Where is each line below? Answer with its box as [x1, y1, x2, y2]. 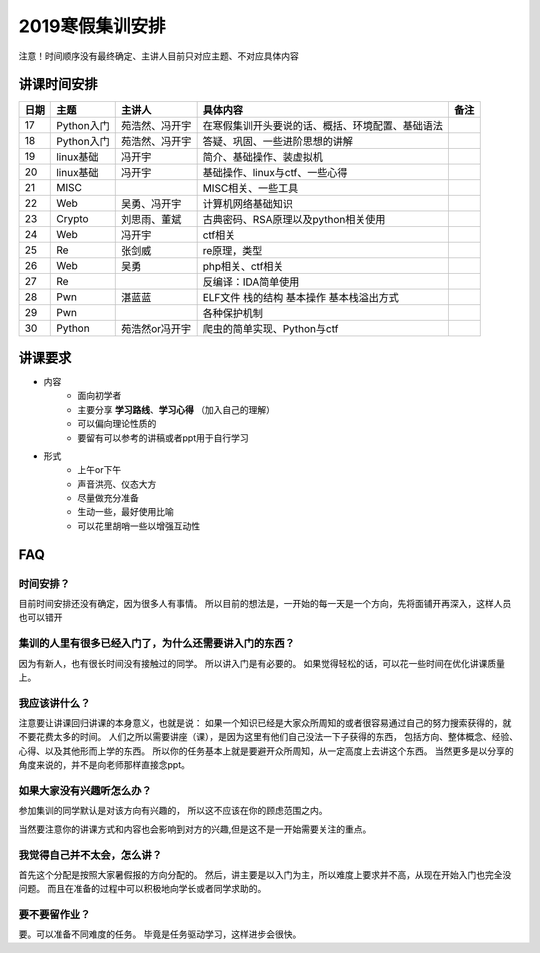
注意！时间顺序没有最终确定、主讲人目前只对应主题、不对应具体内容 [18, 50, 299, 62]
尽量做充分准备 [77, 492, 139, 504]
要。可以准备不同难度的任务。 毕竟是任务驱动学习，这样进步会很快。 [18, 928, 302, 940]
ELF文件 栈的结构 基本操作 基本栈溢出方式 [202, 291, 399, 305]
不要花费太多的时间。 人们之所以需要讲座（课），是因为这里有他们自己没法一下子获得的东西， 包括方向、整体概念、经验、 [18, 731, 519, 743]
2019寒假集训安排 [18, 15, 166, 37]
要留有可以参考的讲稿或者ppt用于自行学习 [77, 431, 249, 444]
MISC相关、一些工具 [202, 181, 299, 195]
